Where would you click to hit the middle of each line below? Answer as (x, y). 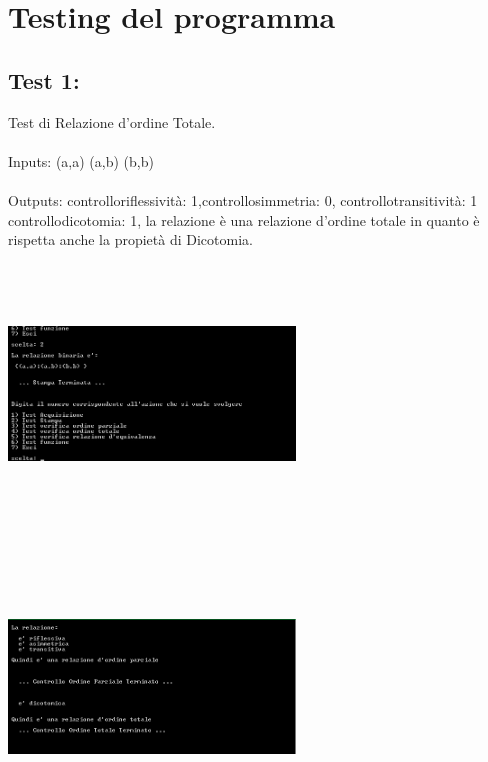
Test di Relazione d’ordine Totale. (112, 121)
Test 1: (44, 79)
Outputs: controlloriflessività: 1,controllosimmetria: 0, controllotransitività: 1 (243, 199)
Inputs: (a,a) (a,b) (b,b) (81, 160)
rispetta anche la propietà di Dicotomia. (130, 239)
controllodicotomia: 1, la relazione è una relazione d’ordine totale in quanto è (244, 219)
